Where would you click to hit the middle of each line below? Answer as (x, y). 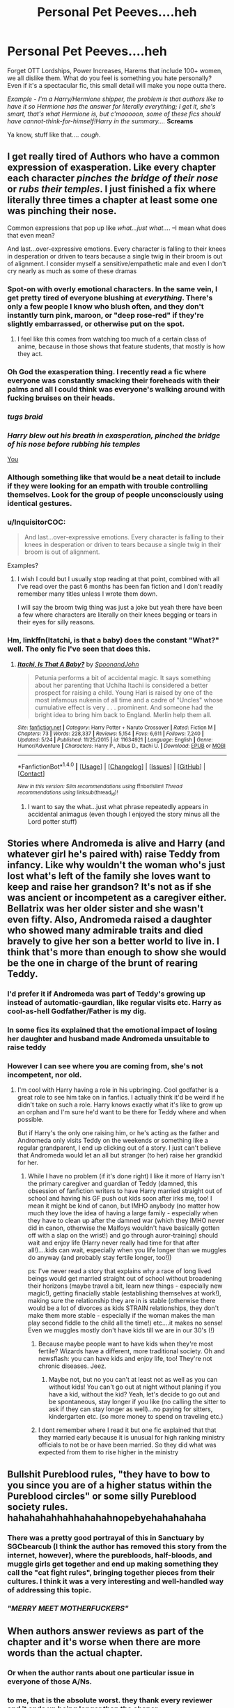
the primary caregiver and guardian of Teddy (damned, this (112, 1184)
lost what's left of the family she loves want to (109, 876)
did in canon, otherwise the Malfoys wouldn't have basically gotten (124, 1228)
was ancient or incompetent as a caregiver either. (117, 898)
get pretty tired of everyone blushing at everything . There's (110, 298)
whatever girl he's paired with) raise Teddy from (114, 854)
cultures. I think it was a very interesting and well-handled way (116, 1581)
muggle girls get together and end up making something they (113, 1564)
